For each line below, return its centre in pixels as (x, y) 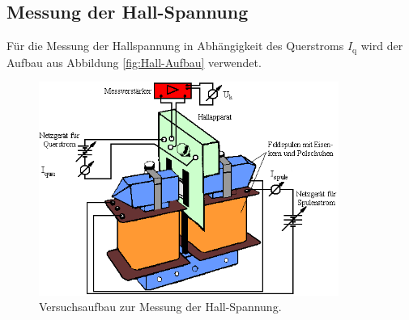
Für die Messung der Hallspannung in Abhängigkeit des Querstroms (175, 46)
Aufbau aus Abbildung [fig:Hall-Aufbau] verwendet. (134, 62)
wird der (382, 46)
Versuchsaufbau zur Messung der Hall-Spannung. (160, 307)
